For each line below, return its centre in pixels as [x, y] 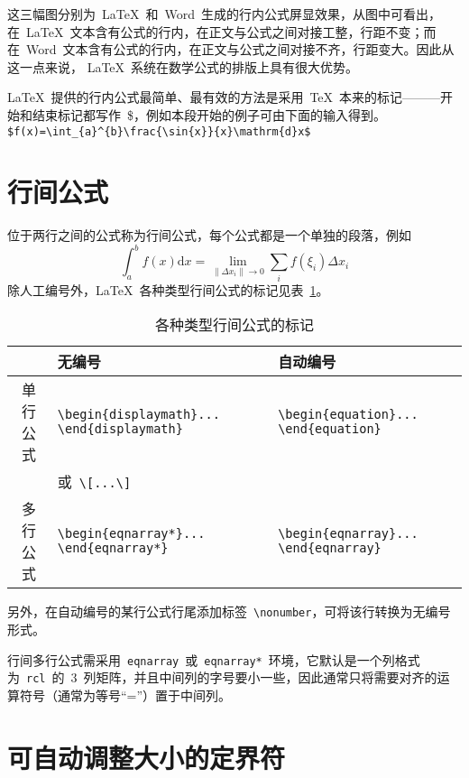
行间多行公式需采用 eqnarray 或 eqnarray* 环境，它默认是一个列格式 [214, 659]
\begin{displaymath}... [138, 415]
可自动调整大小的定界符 [147, 757]
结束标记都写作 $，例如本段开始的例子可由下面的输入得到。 [209, 114]
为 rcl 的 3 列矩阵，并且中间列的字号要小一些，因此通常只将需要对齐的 [222, 677]
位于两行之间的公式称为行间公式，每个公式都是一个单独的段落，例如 [209, 235]
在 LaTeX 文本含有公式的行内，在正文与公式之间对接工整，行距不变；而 [222, 31]
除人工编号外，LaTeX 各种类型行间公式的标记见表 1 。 [168, 289]
